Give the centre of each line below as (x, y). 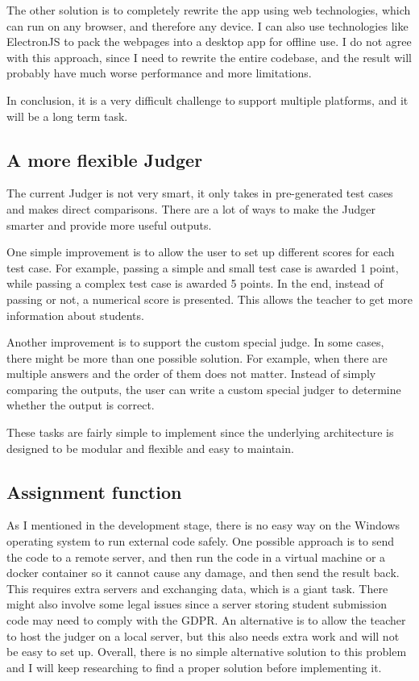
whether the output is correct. (81, 405)
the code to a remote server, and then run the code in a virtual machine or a (196, 556)
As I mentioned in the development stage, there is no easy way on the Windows (203, 525)
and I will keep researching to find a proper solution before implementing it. (194, 667)
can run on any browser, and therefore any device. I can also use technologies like (207, 25)
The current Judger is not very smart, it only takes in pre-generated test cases (200, 193)
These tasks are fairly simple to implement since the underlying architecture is (200, 432)
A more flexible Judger (105, 159)
